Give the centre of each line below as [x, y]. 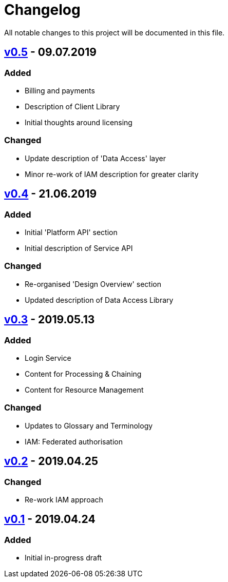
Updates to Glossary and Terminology [89, 425]
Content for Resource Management [84, 390]
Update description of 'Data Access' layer [95, 158]
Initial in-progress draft [63, 558]
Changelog [42, 10]
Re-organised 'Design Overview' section [93, 284]
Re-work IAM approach [64, 499]
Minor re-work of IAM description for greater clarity [112, 174]
